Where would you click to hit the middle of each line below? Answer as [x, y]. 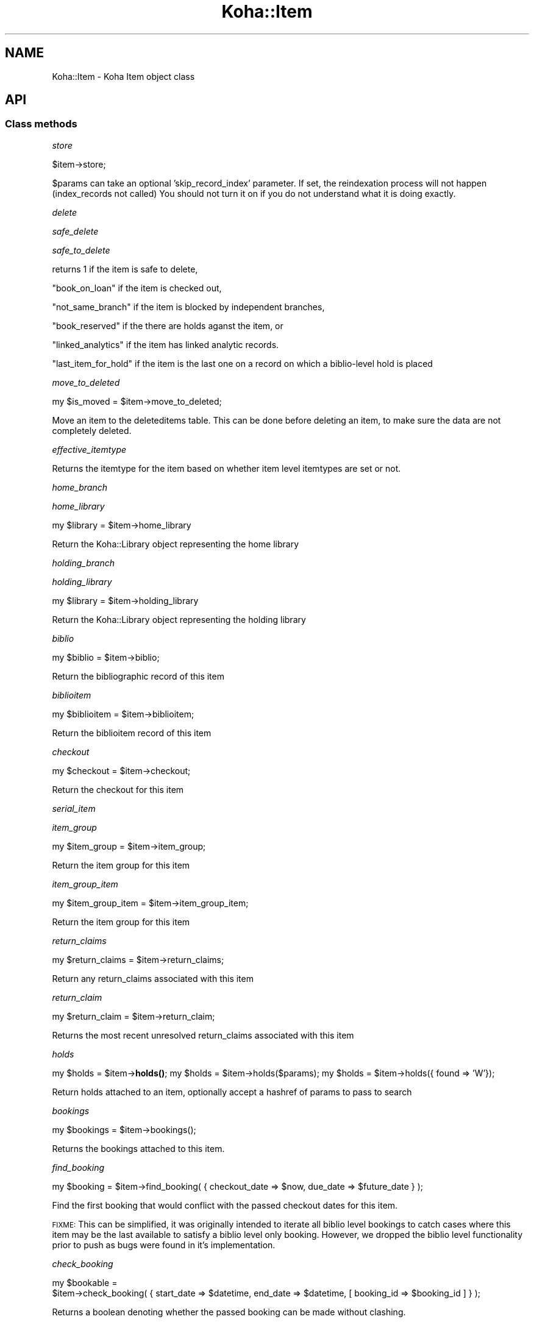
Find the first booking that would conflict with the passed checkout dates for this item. [225, 1205]
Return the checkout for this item [118, 789]
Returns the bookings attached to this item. [138, 1148]
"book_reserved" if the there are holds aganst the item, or [168, 325]
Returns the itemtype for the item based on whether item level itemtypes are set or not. [226, 468]
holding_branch [83, 563]
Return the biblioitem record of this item [132, 733]
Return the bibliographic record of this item [138, 676]
